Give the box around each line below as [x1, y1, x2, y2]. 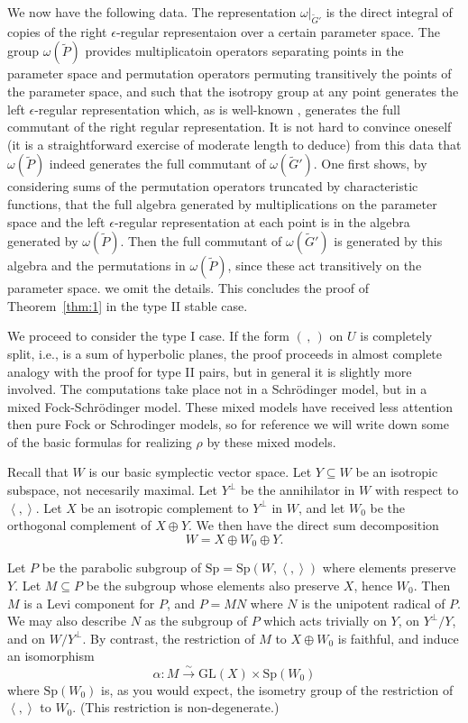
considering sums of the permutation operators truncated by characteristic [7, 177, 418, 196]
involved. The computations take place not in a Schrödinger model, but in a [7, 380, 427, 398]
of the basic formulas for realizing [7, 432, 192, 451]
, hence [353, 575, 393, 594]
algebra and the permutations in [7, 256, 186, 275]
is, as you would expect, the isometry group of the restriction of [101, 680, 454, 699]
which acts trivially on [263, 611, 387, 630]
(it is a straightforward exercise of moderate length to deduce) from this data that [7, 134, 462, 153]
